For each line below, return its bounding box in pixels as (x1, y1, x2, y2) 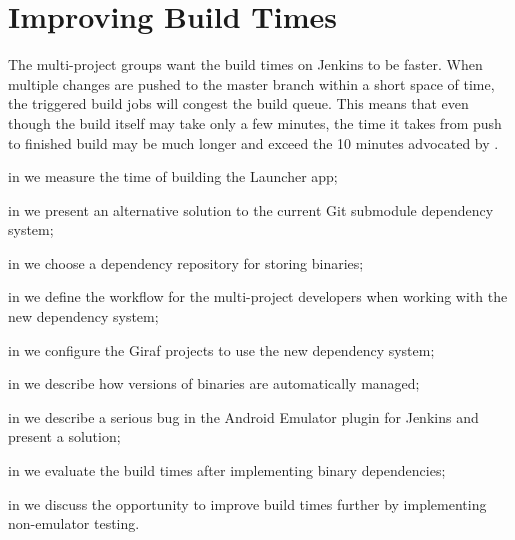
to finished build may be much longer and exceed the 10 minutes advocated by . (8, 132, 499, 153)
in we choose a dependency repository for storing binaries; (8, 252, 364, 273)
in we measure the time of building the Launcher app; (8, 166, 338, 187)
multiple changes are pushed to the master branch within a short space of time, (8, 73, 495, 94)
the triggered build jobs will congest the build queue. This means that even (8, 93, 469, 114)
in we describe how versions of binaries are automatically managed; (8, 373, 420, 394)
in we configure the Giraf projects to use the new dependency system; (8, 339, 435, 360)
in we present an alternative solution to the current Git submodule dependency (8, 199, 494, 220)
